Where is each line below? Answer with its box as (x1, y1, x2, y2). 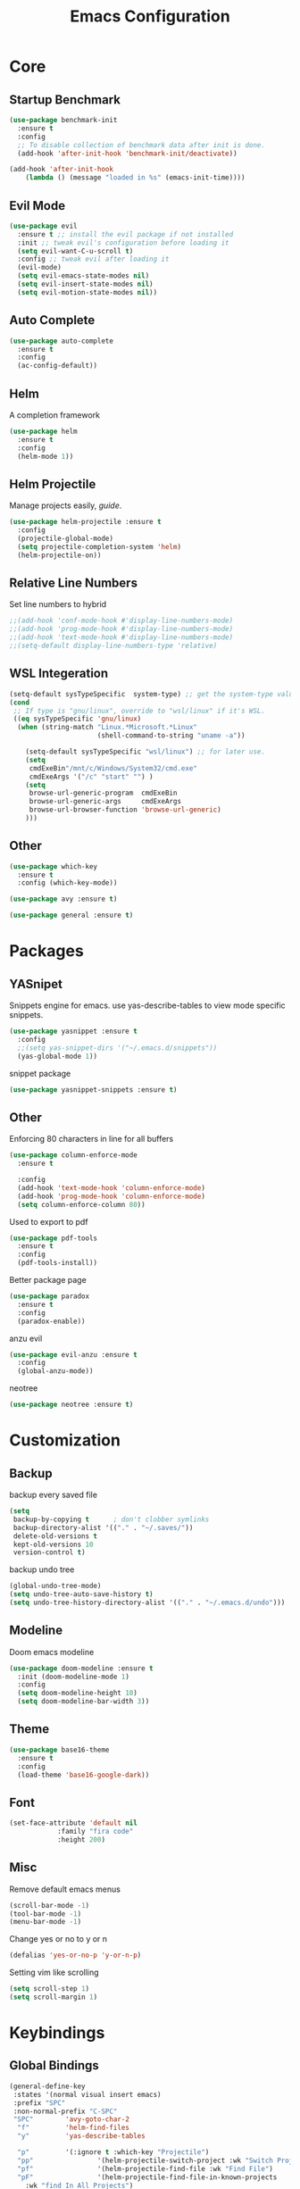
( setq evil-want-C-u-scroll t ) (17, 246, 134, 255)
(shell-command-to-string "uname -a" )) (96, 731, 246, 740)
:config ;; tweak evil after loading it (17, 254, 170, 264)
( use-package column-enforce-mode (9, 1151, 138, 1160)
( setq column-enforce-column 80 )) (17, 1200, 146, 1209)
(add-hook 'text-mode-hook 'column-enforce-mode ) (17, 1183, 205, 1193)
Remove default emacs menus (9, 1884, 121, 1894)
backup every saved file (9, 1489, 98, 1500)
